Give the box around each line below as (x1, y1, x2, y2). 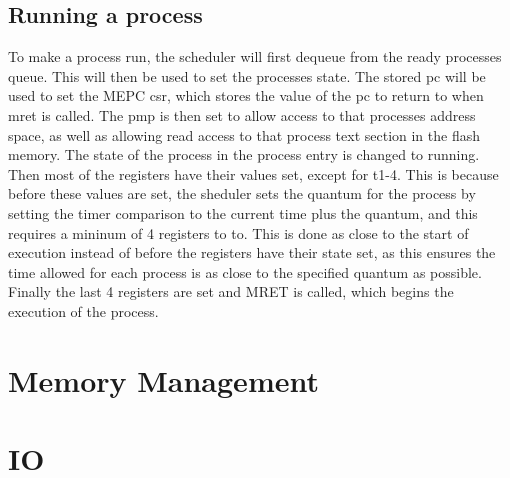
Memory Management (8, 359, 319, 400)
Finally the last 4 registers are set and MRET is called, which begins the (8, 281, 454, 302)
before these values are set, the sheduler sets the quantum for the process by (8, 183, 476, 204)
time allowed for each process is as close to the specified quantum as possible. (8, 261, 482, 282)
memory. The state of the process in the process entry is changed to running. (8, 144, 480, 165)
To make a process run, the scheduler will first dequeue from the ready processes (8, 46, 502, 67)
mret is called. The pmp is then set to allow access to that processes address (8, 104, 476, 125)
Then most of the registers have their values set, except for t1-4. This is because (8, 163, 499, 184)
